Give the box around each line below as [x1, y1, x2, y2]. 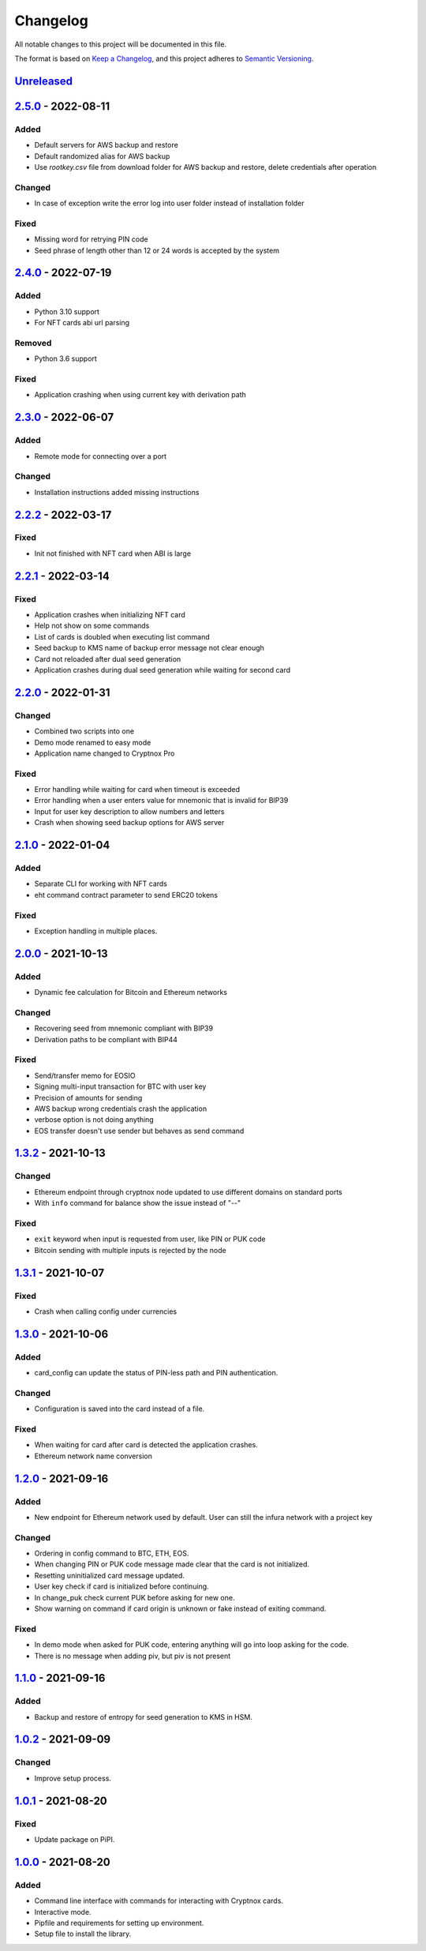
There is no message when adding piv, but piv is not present [34, 1651, 231, 1660]
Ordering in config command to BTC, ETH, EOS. [34, 1548, 189, 1559]
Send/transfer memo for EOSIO [34, 1071, 136, 1080]
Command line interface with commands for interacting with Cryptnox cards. [34, 1896, 284, 1906]
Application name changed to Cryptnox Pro [34, 749, 175, 758]
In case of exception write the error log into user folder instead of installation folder [34, 198, 305, 208]
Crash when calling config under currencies [34, 1307, 177, 1316]
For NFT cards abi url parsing [34, 318, 130, 328]
